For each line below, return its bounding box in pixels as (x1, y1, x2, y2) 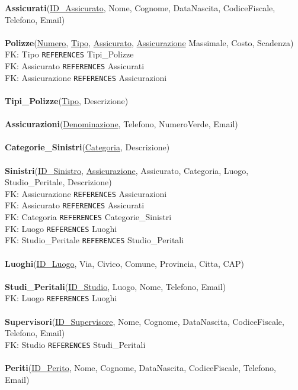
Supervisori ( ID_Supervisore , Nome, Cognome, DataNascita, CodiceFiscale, (5, 315, 284, 327)
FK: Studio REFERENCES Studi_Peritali (5, 338, 146, 350)
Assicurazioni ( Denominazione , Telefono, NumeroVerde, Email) (5, 118, 238, 130)
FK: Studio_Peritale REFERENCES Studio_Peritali (5, 234, 184, 246)
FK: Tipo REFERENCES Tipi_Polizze (5, 48, 134, 60)
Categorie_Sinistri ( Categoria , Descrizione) (5, 141, 170, 153)
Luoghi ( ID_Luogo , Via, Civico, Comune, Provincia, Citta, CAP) (5, 257, 245, 269)
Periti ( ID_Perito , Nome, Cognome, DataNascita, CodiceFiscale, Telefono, (5, 362, 276, 374)
